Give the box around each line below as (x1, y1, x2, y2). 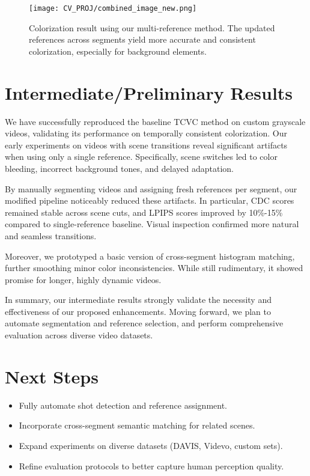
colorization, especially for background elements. (29, 44, 207, 57)
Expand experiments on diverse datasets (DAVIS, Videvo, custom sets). (19, 439, 283, 451)
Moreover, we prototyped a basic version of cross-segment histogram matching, (5, 249, 295, 262)
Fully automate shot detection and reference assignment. (19, 398, 228, 411)
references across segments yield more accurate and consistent (29, 33, 256, 46)
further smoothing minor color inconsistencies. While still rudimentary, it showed (5, 261, 303, 274)
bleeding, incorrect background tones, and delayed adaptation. (5, 162, 234, 174)
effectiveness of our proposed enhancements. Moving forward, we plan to (5, 305, 272, 317)
